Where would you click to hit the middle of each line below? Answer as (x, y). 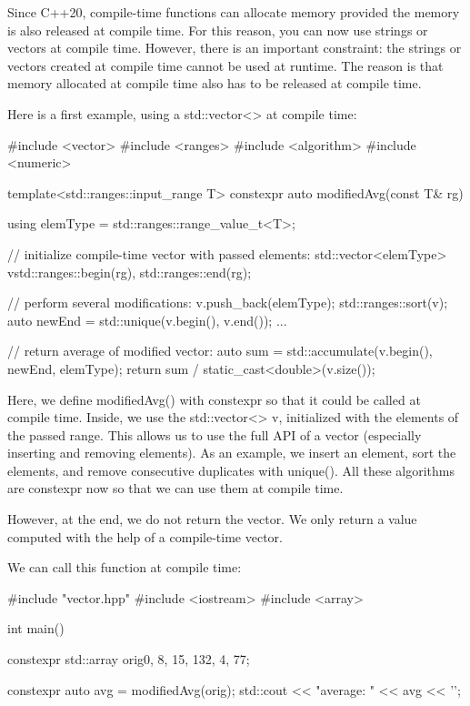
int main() (36, 628)
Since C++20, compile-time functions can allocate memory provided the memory (234, 12)
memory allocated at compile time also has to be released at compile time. (215, 83)
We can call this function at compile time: (125, 567)
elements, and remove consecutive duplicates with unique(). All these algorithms (231, 470)
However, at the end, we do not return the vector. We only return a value (212, 519)
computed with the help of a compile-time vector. (145, 536)
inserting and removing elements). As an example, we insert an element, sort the (232, 453)
